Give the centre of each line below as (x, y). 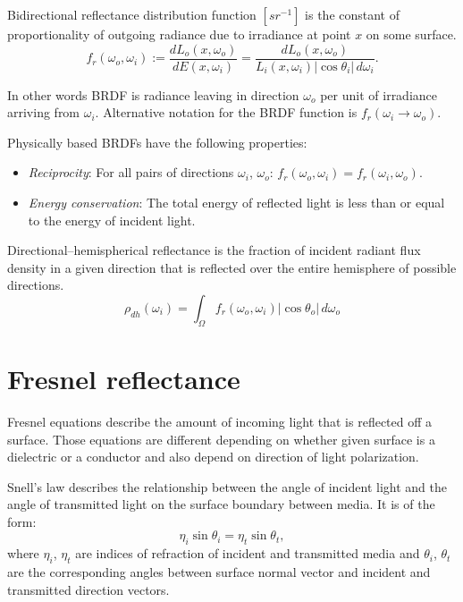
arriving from (44, 112)
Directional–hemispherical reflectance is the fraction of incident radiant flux (214, 250)
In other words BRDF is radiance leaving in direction (153, 94)
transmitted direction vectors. (88, 589)
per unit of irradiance (379, 94)
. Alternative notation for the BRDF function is (226, 112)
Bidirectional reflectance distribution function (132, 14)
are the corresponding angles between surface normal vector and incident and (219, 572)
